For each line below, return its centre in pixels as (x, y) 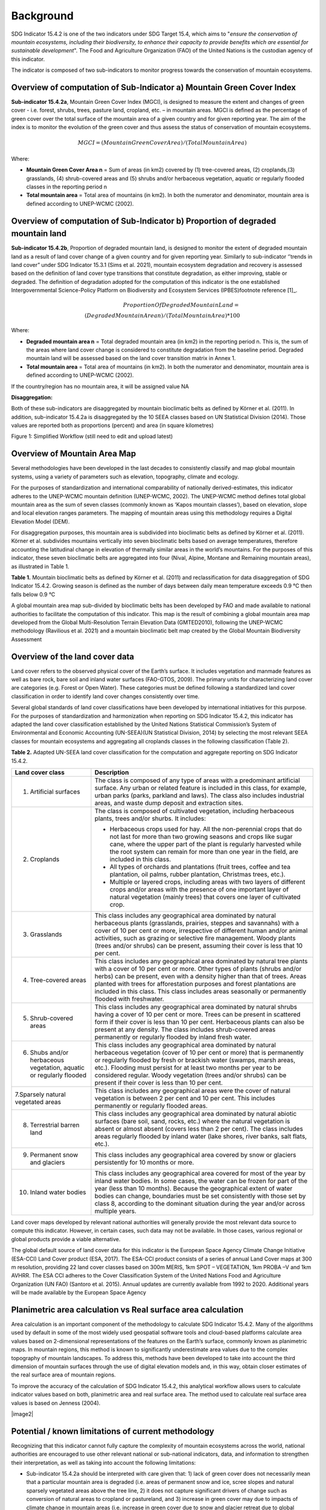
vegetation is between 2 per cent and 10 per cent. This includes (185, 1098)
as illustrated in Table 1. (40, 566)
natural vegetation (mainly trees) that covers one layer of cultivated (205, 897)
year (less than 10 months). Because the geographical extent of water (193, 1188)
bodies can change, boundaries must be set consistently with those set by (200, 1196)
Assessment (27, 639)
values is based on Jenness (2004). (56, 1403)
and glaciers (47, 1162)
